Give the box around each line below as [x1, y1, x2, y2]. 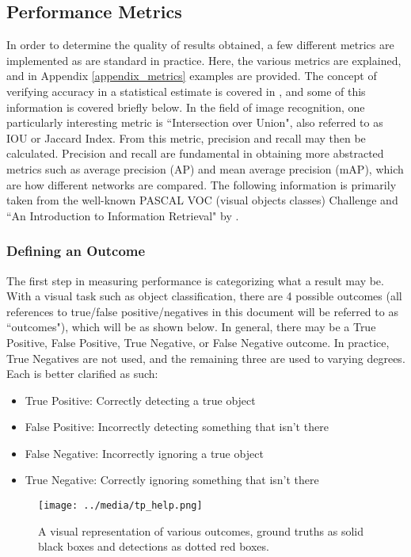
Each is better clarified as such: [6, 365, 158, 382]
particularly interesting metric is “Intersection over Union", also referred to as [6, 114, 383, 131]
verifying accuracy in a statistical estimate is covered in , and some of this [6, 82, 366, 99]
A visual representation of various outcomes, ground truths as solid [38, 522, 364, 539]
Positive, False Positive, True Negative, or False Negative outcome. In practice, [6, 334, 390, 350]
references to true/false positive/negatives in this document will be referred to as [6, 303, 398, 319]
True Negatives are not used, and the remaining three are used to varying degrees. [6, 349, 405, 366]
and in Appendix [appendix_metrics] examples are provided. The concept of [6, 67, 377, 84]
